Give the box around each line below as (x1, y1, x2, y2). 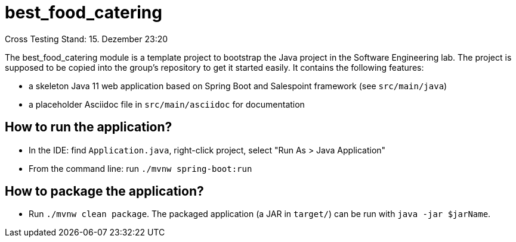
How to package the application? (5, 184, 204, 199)
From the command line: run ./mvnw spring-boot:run (29, 163, 252, 174)
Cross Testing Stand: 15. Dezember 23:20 (5, 33, 168, 44)
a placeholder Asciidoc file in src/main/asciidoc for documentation (29, 99, 305, 109)
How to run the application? (5, 120, 172, 135)
